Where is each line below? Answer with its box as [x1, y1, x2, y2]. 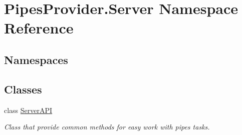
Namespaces [4, 51, 68, 67]
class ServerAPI [4, 104, 53, 115]
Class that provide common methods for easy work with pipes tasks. [4, 121, 210, 132]
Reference [4, 17, 74, 38]
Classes [4, 81, 42, 96]
